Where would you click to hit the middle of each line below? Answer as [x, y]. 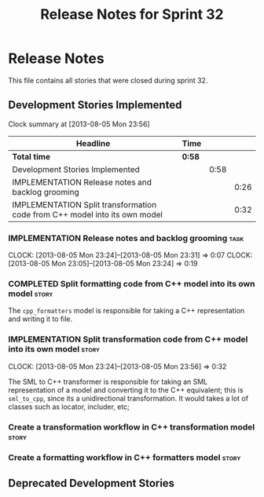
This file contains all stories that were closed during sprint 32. [108, 80]
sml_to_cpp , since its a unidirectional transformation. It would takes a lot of [128, 398]
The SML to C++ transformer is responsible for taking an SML [108, 382]
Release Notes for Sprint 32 [132, 15]
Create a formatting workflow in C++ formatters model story [125, 458]
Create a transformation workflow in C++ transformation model [132, 427]
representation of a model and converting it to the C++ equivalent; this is [126, 389]
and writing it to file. [40, 319]
